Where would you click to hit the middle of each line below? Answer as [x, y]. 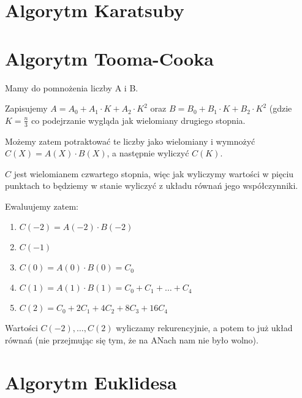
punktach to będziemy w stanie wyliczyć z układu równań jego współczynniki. [152, 186]
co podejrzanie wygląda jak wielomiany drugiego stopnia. [138, 120]
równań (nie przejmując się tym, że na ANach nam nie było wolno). [132, 340]
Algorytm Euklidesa [91, 382]
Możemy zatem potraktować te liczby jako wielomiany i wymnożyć [130, 141]
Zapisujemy [26, 108]
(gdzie [281, 108]
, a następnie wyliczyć [148, 153]
